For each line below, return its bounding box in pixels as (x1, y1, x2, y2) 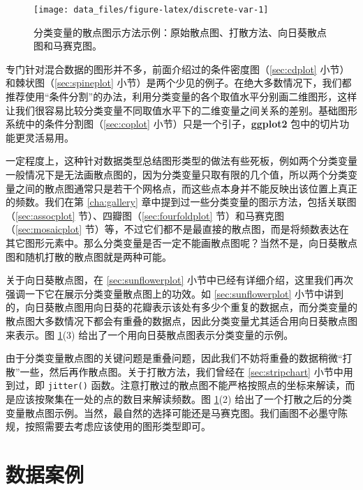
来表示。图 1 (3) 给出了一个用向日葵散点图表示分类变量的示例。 (6, 327, 294, 342)
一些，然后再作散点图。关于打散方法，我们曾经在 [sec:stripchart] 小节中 (20, 364, 343, 378)
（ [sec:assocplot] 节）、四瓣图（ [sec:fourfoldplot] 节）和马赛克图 (6, 208, 284, 222)
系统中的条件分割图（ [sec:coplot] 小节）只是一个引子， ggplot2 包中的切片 (6, 116, 340, 131)
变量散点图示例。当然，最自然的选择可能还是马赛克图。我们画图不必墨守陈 (6, 405, 348, 420)
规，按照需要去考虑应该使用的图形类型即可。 (6, 419, 211, 434)
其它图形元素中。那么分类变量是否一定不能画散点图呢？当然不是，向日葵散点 (6, 235, 357, 250)
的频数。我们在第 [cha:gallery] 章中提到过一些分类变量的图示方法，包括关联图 (6, 194, 357, 209)
